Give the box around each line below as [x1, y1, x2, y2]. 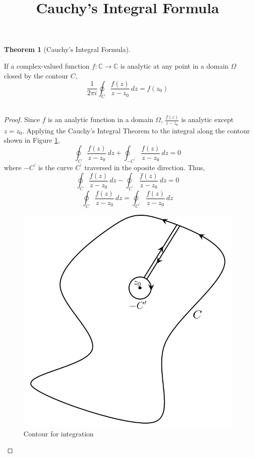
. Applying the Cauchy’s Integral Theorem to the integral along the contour [22, 125, 250, 135]
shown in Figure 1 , [4, 135, 60, 145]
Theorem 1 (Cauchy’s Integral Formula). [4, 44, 131, 54]
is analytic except [181, 114, 234, 125]
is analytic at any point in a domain [120, 60, 229, 71]
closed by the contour [4, 70, 69, 80]
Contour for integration [24, 428, 94, 438]
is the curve [38, 162, 73, 173]
